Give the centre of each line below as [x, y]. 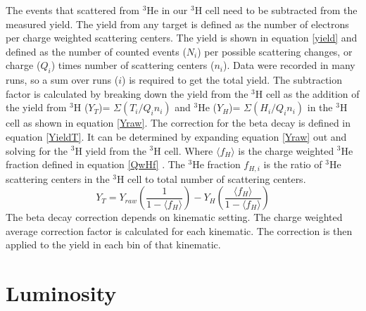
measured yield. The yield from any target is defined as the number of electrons [177, 24]
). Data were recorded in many [289, 65]
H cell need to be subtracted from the [276, 10]
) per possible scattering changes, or [275, 51]
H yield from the [111, 150]
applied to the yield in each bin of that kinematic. [113, 245]
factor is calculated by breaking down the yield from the [127, 93]
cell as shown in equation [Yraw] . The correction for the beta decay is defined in [178, 123]
